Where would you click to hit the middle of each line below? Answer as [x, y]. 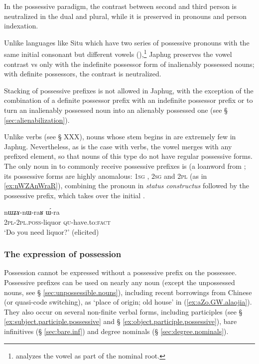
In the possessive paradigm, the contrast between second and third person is [121, 6]
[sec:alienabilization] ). [37, 120]
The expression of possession [63, 254]
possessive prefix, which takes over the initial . [74, 195]
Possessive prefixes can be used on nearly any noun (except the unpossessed [120, 282]
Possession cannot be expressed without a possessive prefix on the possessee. [121, 272]
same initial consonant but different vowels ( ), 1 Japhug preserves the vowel [118, 53]
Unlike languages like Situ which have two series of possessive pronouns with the [127, 42]
